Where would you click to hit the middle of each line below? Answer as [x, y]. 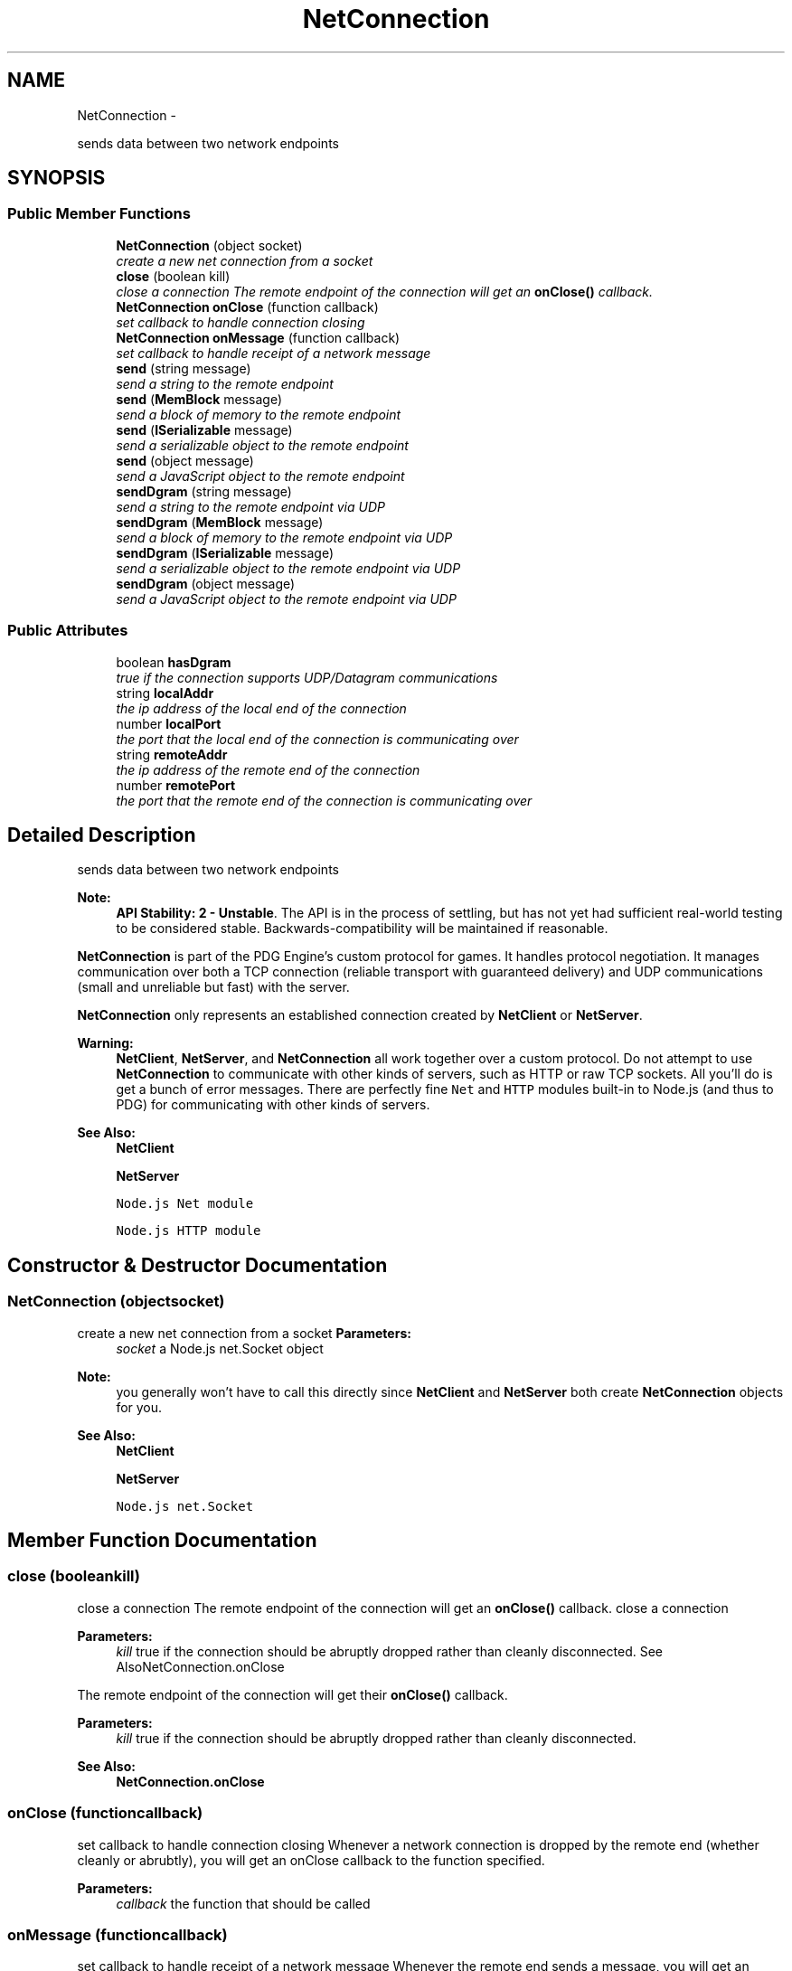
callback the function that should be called [243, 1903]
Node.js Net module [185, 1204]
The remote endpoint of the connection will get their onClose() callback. [292, 1694]
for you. [139, 1407]
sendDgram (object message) [206, 583]
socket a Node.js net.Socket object [220, 1348]
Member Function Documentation [162, 1541]
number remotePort [176, 785]
